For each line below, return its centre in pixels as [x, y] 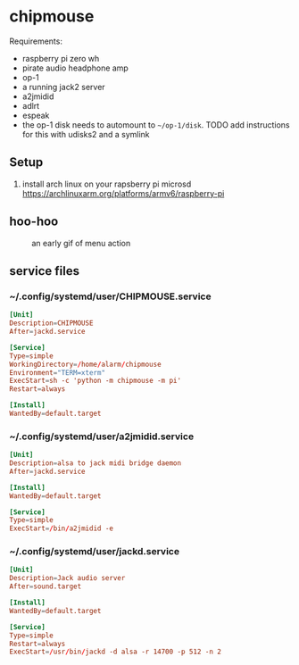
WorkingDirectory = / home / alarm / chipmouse [86, 364]
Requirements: [36, 41]
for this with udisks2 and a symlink [86, 134]
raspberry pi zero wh [61, 58]
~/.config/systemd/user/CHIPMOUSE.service [110, 296]
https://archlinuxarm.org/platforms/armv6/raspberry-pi [123, 193]
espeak [36, 115]
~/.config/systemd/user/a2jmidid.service [102, 436]
